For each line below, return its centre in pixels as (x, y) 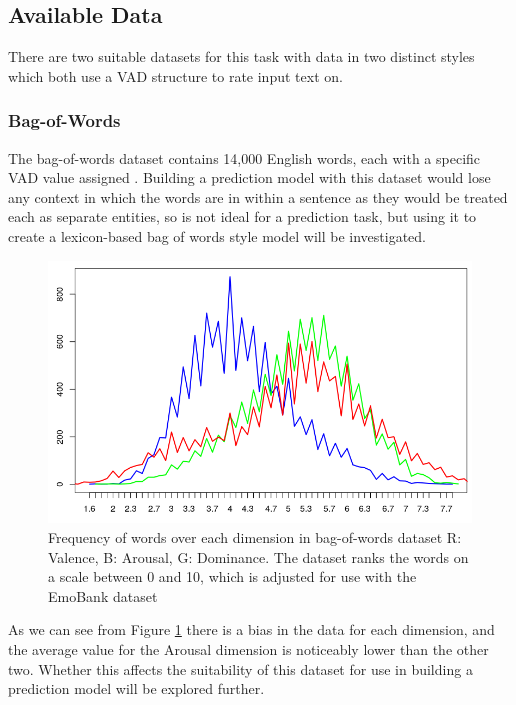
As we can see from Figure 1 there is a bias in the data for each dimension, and (251, 629)
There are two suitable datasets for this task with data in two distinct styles (241, 56)
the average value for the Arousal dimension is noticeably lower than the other (248, 649)
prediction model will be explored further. (136, 688)
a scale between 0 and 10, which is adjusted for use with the (232, 576)
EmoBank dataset (103, 595)
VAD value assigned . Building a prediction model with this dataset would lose (249, 177)
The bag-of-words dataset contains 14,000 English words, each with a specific (244, 157)
